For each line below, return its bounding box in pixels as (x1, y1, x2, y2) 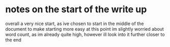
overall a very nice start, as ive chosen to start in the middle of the (5, 20, 144, 27)
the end (5, 37, 21, 43)
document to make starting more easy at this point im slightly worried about (5, 26, 164, 32)
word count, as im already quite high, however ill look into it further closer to (5, 31, 165, 37)
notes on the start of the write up (5, 4, 147, 15)
